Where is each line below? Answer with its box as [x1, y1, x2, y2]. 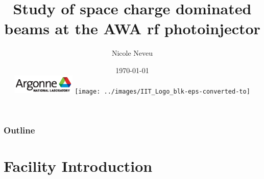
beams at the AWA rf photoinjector [4, 18, 260, 39]
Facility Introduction [4, 155, 153, 176]
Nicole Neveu [111, 48, 153, 58]
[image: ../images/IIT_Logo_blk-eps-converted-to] [75, 87, 250, 95]
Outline [4, 124, 35, 137]
